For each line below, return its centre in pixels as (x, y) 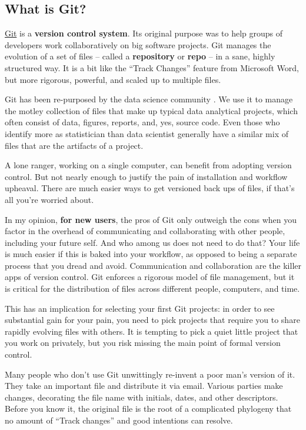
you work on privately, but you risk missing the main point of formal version (143, 343)
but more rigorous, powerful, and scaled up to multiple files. (113, 79)
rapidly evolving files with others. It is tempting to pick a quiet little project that (152, 331)
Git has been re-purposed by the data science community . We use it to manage (149, 99)
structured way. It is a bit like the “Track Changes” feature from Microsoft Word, (152, 67)
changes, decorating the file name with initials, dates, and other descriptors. (142, 397)
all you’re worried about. (49, 199)
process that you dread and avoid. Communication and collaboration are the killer (153, 265)
